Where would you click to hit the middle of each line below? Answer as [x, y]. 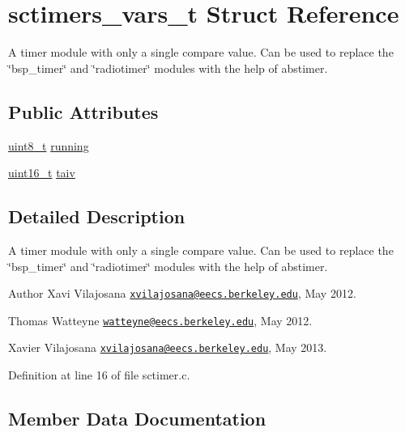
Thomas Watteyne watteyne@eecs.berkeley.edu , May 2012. [160, 320]
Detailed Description [97, 216]
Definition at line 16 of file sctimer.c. [99, 375]
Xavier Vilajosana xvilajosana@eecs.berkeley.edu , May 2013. [168, 347]
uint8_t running [49, 145]
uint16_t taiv [42, 173]
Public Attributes [83, 111]
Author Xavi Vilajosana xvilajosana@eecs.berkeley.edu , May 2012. [182, 293]
